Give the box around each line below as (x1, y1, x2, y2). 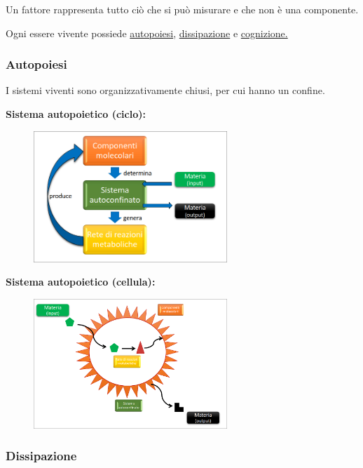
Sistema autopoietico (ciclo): (6, 107, 146, 121)
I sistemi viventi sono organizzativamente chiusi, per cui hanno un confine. (6, 83, 325, 98)
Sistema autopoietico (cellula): (6, 274, 156, 289)
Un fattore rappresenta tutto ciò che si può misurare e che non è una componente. (6, 2, 359, 16)
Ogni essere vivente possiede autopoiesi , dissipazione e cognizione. (6, 25, 288, 40)
